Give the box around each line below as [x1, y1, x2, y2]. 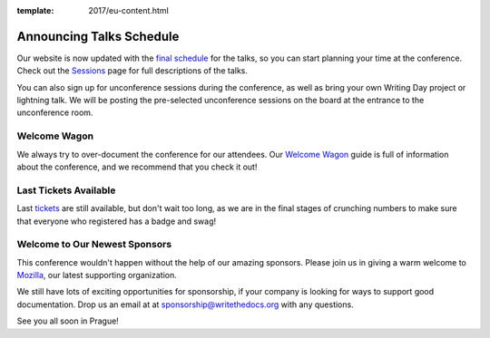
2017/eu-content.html [88, 5, 170, 15]
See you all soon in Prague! [16, 315, 120, 326]
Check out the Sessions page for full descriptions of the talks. [16, 65, 249, 76]
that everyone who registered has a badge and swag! [16, 216, 217, 227]
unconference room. [16, 107, 93, 118]
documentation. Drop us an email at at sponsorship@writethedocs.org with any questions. [16, 299, 354, 310]
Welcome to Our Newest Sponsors [16, 238, 172, 251]
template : [16, 5, 54, 15]
